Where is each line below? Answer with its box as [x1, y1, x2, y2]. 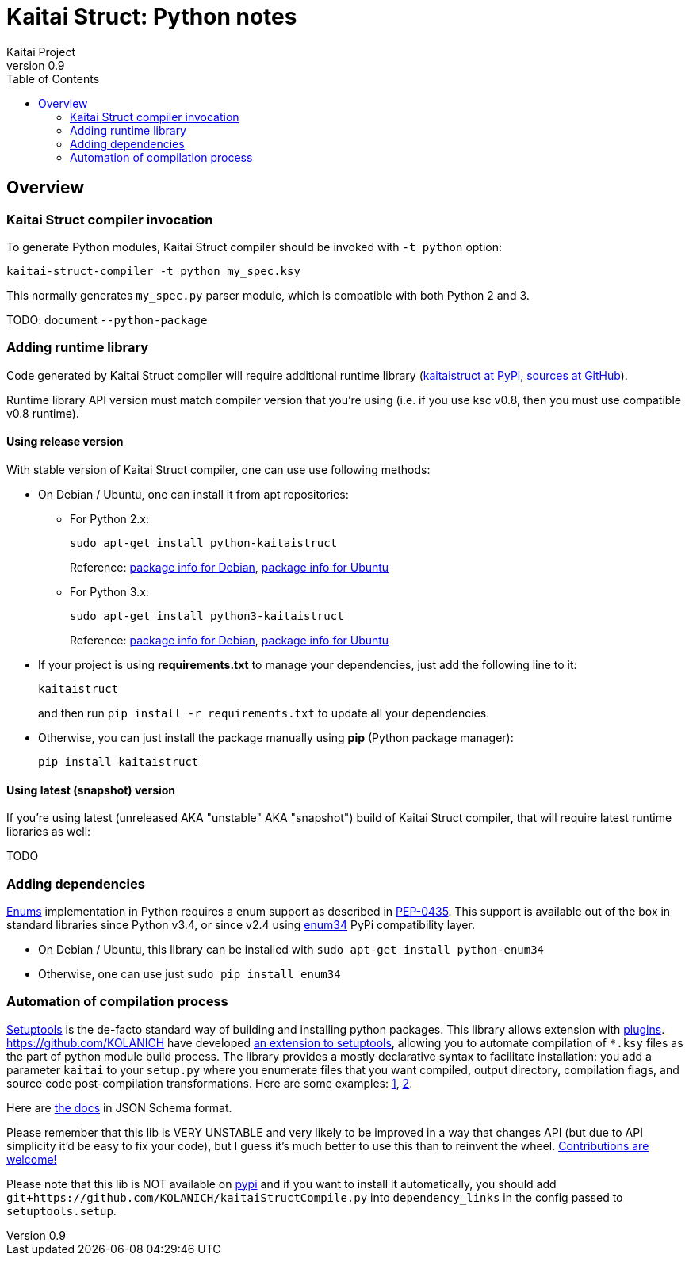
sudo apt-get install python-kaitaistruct [70, 536, 338, 549]
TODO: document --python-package [6, 312, 208, 327]
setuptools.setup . [6, 1203, 117, 1218]
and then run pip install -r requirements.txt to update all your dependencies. [38, 706, 490, 720]
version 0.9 [6, 58, 65, 72]
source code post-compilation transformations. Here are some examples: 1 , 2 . [6, 1076, 413, 1090]
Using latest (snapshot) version [6, 782, 176, 797]
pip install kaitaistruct [38, 755, 199, 768]
